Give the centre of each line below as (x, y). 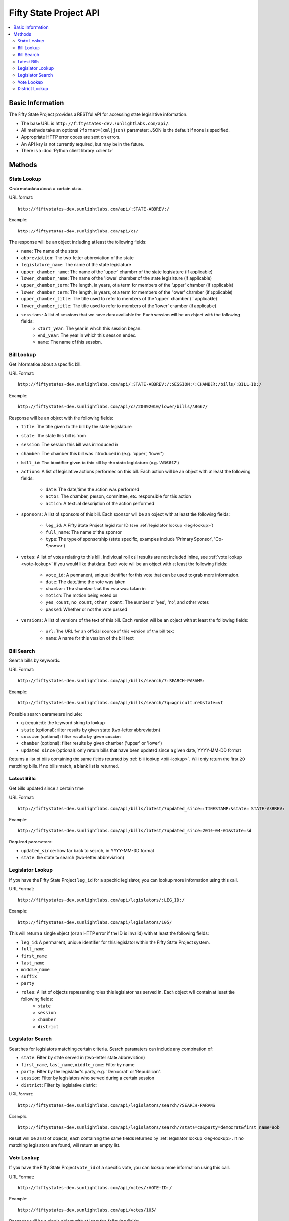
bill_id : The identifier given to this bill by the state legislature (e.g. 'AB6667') (100, 463)
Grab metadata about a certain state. (46, 189)
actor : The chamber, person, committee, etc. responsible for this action (118, 496)
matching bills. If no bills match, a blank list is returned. (64, 766)
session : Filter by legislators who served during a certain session (88, 1078)
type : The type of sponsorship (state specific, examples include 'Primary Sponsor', (129, 539)
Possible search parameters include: (46, 714)
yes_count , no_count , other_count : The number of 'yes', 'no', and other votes (127, 602)
